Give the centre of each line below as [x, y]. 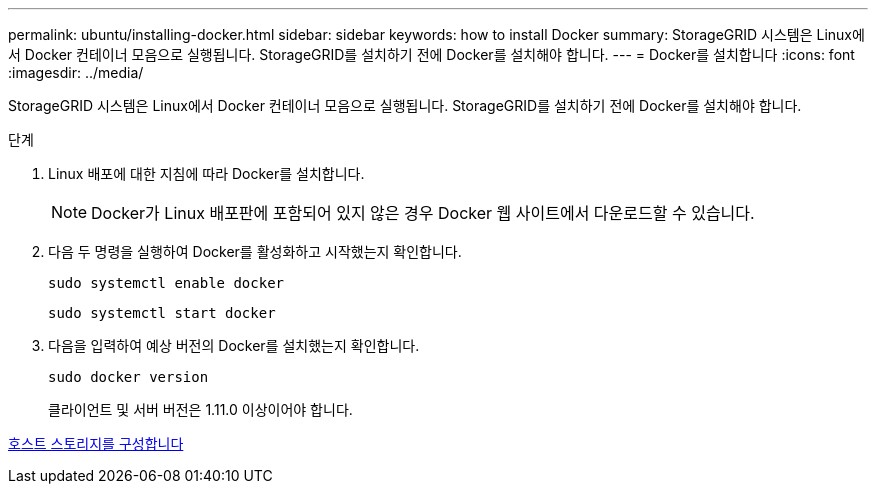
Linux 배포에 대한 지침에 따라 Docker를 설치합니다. [206, 173]
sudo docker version [128, 377]
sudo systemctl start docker [162, 313]
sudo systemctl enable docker [166, 283]
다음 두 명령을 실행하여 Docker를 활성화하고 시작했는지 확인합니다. [255, 251]
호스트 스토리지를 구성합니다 [96, 443]
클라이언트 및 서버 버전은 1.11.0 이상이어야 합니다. [200, 409]
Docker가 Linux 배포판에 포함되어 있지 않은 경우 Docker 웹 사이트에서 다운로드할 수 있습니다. [423, 213]
